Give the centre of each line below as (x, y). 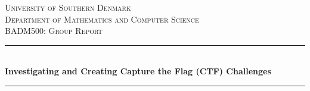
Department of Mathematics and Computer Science (102, 19)
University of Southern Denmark (68, 7)
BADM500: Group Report (54, 31)
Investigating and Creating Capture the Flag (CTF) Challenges (138, 71)
